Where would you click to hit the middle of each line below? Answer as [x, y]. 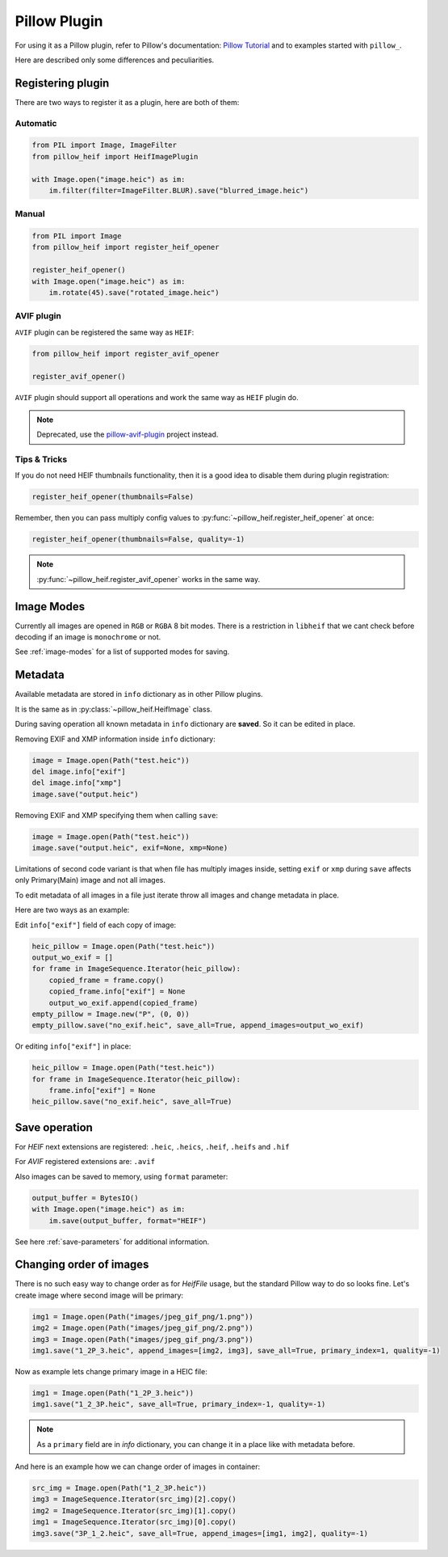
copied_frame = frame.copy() [107, 980]
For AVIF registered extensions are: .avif [85, 1162]
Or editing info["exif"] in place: [73, 1046]
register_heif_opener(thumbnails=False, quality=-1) [138, 539]
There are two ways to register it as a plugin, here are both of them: [127, 102]
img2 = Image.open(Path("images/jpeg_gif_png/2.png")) [142, 1328]
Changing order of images [82, 1265]
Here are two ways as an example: [72, 910]
